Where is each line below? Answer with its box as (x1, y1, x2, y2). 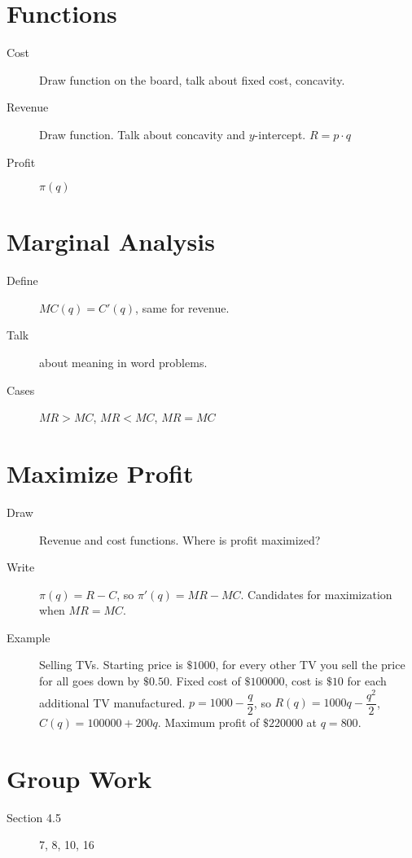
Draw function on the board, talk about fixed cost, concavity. (39, 71, 345, 88)
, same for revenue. (135, 299, 230, 316)
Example (7, 628, 50, 646)
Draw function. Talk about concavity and (39, 125, 246, 142)
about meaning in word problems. (39, 354, 208, 370)
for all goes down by (39, 672, 140, 689)
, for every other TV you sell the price (215, 656, 405, 673)
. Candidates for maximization (240, 585, 392, 602)
